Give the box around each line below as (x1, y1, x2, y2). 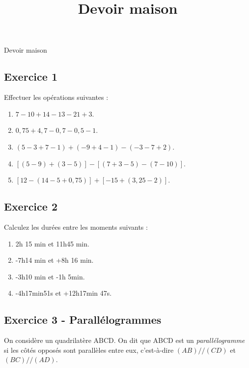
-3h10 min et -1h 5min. (15, 271, 85, 281)
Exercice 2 (4, 199, 57, 214)
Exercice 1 (4, 69, 57, 84)
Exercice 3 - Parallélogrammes (4, 312, 162, 327)
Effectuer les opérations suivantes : (4, 92, 109, 102)
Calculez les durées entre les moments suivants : (4, 221, 148, 232)
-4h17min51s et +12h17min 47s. (15, 288, 112, 298)
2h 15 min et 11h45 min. (15, 238, 89, 248)
